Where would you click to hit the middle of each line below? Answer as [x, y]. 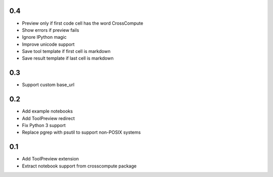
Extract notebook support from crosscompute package [79, 166]
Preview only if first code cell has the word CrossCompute [83, 23]
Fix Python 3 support [44, 126]
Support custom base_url [48, 85]
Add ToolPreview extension [51, 159]
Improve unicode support [48, 44]
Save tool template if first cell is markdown [66, 51]
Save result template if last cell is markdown [68, 58]
